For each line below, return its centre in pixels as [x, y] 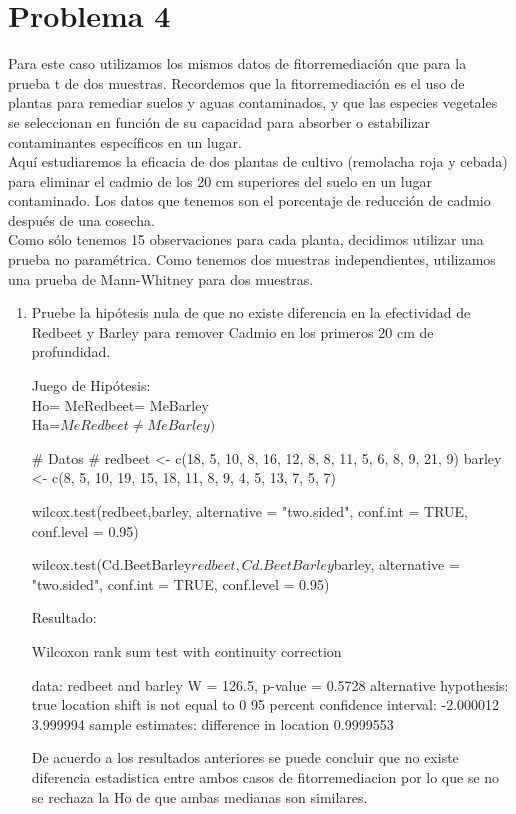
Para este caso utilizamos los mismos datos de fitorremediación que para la [237, 63]
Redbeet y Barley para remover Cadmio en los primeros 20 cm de [232, 331]
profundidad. [71, 351]
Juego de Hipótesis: [91, 385]
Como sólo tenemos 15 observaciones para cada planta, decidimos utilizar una [246, 239]
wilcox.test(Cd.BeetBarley [111, 564]
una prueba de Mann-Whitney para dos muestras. [161, 278]
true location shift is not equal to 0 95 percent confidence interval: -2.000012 [265, 704]
